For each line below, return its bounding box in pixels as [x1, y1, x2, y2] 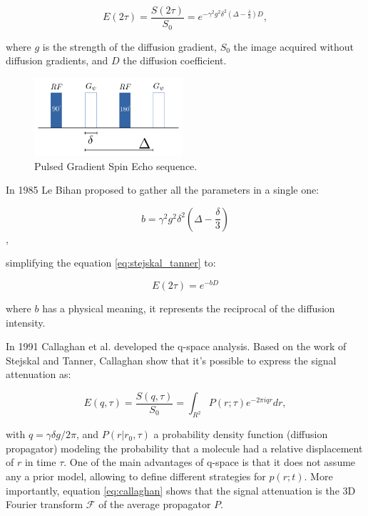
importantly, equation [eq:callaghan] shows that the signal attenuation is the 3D [6, 482, 356, 497]
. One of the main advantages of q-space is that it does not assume [63, 455, 356, 470]
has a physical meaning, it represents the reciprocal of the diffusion [42, 300, 335, 315]
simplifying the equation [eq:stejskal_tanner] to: [6, 255, 216, 270]
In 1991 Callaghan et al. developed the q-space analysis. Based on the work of [6, 339, 347, 354]
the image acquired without [233, 39, 354, 54]
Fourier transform [6, 497, 83, 512]
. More [304, 468, 333, 483]
